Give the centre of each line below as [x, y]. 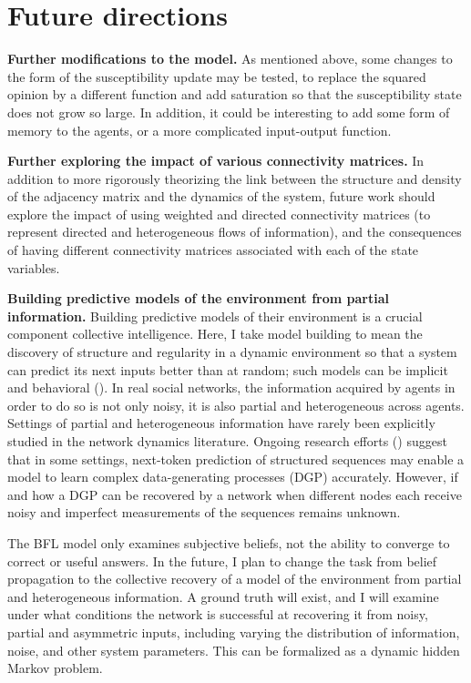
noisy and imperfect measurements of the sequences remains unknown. [204, 512]
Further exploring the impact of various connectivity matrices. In [216, 161]
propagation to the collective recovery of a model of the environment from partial [235, 579]
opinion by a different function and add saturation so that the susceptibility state [235, 94]
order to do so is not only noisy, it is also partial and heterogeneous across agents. [236, 405]
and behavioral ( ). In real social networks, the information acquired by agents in [231, 387]
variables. [34, 267]
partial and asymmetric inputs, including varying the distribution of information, [234, 632]
